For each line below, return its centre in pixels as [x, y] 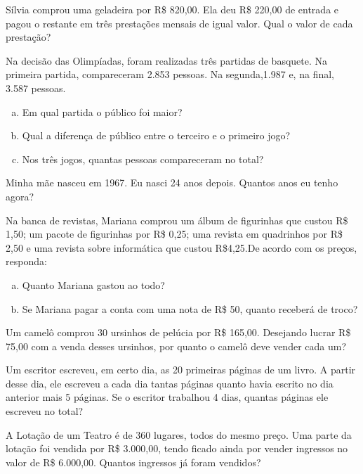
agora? [20, 196]
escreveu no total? [45, 411]
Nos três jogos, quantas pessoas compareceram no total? [143, 159]
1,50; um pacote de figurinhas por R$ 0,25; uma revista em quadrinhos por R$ [174, 234]
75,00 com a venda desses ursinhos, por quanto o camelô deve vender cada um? [176, 346]
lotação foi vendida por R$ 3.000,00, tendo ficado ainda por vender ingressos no [177, 448]
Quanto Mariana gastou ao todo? [93, 284]
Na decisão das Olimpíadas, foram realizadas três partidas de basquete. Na [167, 60]
